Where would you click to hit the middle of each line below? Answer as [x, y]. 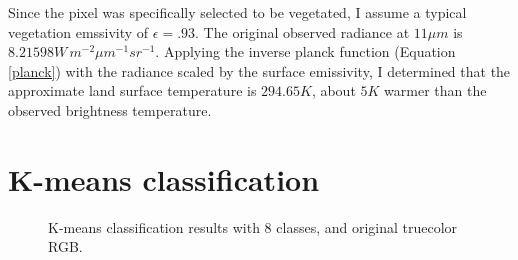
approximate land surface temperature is [132, 90]
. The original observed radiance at [302, 31]
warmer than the [435, 90]
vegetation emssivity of [78, 31]
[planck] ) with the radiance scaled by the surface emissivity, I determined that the [259, 70]
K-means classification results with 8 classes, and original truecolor [253, 226]
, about [333, 90]
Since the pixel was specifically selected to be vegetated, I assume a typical [237, 12]
